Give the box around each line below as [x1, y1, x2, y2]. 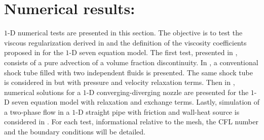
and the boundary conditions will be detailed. [4, 126, 146, 137]
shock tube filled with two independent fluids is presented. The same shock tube [4, 67, 253, 77]
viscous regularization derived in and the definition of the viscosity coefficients [4, 37, 247, 48]
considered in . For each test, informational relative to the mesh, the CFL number [4, 116, 258, 127]
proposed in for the [4, 47, 63, 58]
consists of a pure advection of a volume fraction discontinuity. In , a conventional [4, 57, 258, 67]
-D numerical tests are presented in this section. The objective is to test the [8, 27, 243, 38]
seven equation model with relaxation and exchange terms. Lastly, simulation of [12, 97, 259, 107]
